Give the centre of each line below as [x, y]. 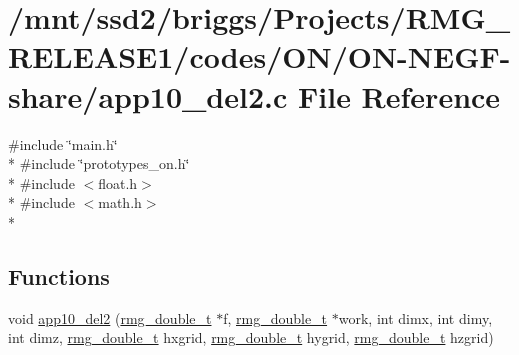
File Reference [399, 95]
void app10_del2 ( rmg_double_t [110, 317]
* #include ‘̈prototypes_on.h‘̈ [99, 163]
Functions [59, 275]
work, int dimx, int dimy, [415, 317]
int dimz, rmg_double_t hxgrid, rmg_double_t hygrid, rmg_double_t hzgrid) [251, 337]
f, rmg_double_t [275, 317]
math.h [120, 202]
